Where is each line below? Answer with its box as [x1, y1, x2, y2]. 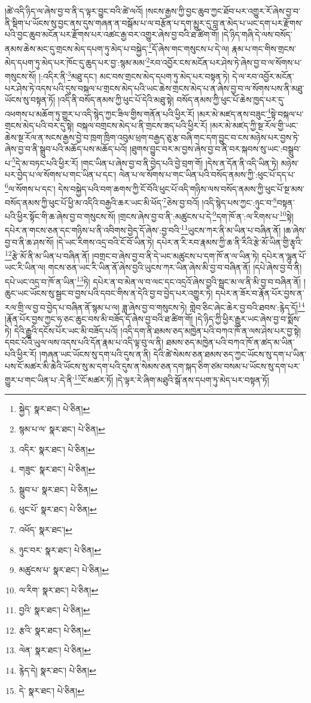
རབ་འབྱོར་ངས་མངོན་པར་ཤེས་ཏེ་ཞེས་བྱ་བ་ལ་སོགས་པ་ [150, 56, 302, 68]
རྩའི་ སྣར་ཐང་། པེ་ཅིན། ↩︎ [19, 623, 91, 636]
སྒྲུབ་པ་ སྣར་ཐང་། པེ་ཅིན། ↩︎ [19, 483, 98, 495]
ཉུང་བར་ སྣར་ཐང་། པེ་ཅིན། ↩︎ [19, 543, 101, 556]
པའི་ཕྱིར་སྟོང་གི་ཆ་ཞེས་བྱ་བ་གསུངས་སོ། [5, 210, 115, 222]
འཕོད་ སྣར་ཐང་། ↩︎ [19, 523, 72, 535]
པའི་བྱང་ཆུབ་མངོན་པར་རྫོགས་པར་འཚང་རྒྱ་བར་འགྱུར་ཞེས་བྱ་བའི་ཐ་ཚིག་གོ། [5, 28, 219, 41]
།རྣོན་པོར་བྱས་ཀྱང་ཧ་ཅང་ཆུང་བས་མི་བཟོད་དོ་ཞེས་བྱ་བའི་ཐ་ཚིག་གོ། [5, 313, 193, 325]
